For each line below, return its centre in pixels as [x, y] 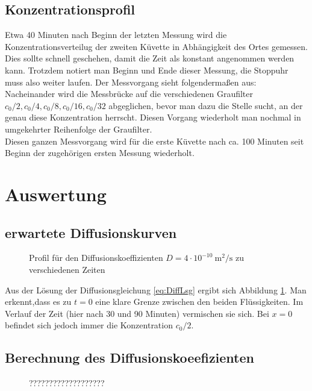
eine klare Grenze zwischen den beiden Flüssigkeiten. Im [199, 302]
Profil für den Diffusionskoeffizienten [96, 258]
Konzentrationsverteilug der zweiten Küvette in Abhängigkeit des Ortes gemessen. [156, 46]
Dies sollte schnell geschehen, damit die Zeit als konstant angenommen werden [150, 58]
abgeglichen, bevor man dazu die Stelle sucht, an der [206, 105]
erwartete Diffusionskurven [91, 232]
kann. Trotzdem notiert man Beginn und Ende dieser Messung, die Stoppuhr [147, 70]
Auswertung [56, 194]
